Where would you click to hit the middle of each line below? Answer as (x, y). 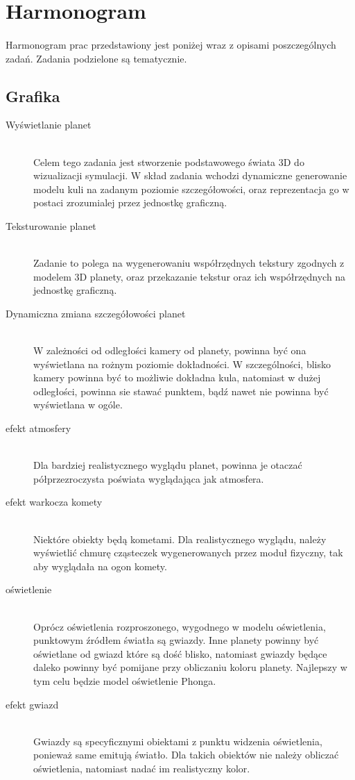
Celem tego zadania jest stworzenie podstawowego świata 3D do (169, 161)
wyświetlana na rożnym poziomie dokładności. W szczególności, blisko (182, 364)
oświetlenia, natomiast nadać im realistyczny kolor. (142, 768)
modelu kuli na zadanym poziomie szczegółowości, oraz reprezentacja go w (191, 189)
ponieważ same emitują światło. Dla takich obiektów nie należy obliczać (186, 755)
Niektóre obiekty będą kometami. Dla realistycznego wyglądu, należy (180, 539)
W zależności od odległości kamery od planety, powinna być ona (170, 350)
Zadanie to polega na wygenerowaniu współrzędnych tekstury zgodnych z (189, 263)
